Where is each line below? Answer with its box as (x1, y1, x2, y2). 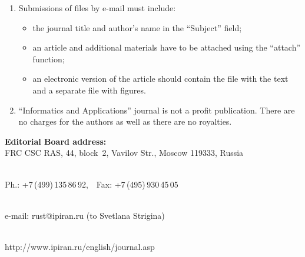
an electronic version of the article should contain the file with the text (32, 72, 289, 85)
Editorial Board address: (5, 135, 107, 147)
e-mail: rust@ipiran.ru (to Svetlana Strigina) (5, 209, 165, 221)
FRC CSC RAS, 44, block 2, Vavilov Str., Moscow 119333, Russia (5, 146, 244, 159)
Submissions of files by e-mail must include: (18, 2, 176, 14)
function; (32, 52, 65, 65)
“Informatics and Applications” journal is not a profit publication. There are (18, 104, 295, 116)
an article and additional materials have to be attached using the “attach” (32, 41, 301, 54)
